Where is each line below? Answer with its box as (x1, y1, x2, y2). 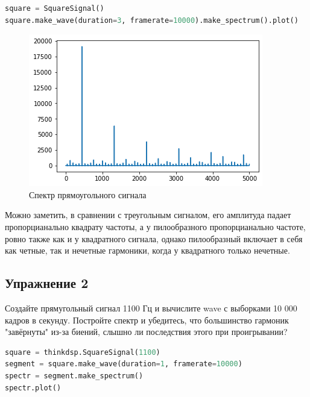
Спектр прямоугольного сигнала (29, 188, 147, 201)
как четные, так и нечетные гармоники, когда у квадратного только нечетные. (5, 244, 290, 257)
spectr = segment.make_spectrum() (5, 371, 144, 380)
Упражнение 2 (5, 274, 89, 292)
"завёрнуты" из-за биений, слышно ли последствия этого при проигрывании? (5, 325, 288, 338)
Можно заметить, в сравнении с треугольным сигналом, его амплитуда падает (5, 208, 291, 221)
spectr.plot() (5, 383, 62, 392)
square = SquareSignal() (5, 4, 104, 13)
